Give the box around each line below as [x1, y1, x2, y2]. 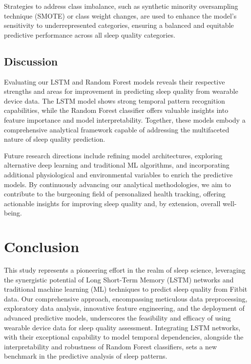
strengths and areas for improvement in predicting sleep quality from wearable [4, 86, 238, 96]
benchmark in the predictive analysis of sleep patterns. [4, 351, 167, 361]
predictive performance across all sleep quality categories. [4, 29, 175, 40]
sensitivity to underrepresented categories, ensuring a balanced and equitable [4, 20, 234, 30]
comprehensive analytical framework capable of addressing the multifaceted [4, 124, 230, 134]
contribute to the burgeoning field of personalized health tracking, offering [4, 189, 226, 199]
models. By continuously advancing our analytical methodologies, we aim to [4, 179, 231, 189]
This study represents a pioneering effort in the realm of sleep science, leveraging [4, 265, 246, 275]
